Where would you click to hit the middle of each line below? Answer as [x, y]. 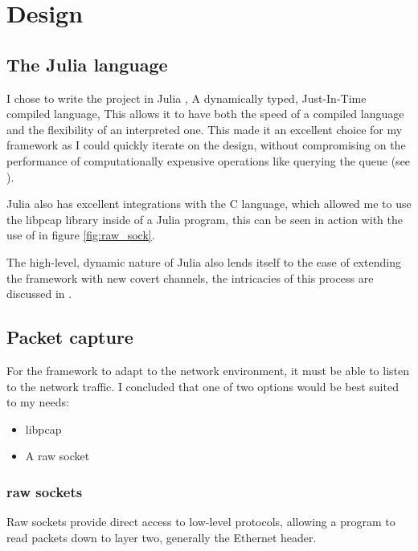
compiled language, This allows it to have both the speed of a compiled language [205, 114]
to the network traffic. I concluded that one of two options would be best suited [203, 386]
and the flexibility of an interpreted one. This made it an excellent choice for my [205, 129]
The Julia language [87, 64]
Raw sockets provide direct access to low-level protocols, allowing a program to [201, 522]
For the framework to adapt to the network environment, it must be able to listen [208, 370]
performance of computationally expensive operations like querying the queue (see [209, 160]
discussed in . [39, 294]
